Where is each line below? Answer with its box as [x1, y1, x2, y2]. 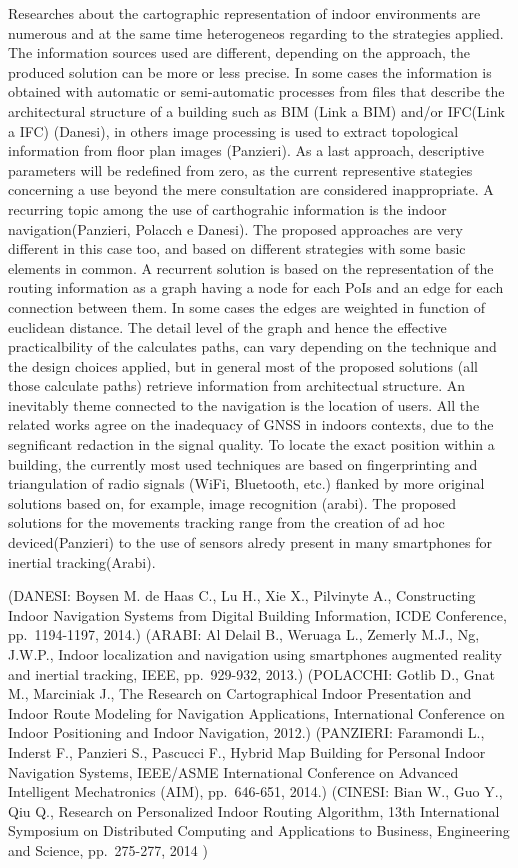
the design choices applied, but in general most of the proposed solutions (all [8, 355, 478, 376]
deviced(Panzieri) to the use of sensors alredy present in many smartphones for [8, 532, 492, 553]
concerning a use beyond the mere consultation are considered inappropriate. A [8, 179, 494, 200]
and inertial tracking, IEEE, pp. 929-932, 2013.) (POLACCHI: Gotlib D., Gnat [8, 663, 495, 684]
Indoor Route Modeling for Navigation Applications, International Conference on [8, 702, 505, 723]
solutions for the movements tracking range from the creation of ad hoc [8, 512, 445, 533]
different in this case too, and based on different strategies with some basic [8, 238, 466, 259]
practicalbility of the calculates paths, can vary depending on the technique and [8, 336, 497, 357]
